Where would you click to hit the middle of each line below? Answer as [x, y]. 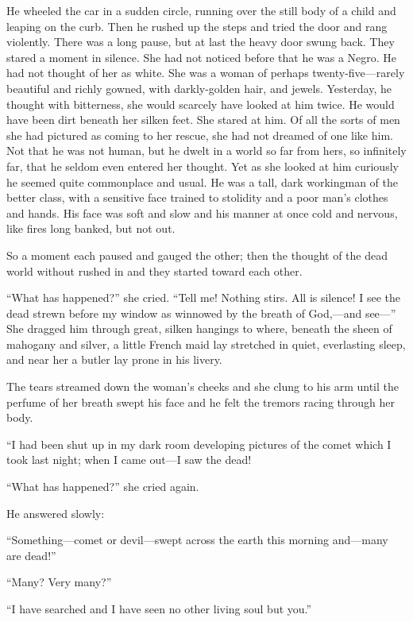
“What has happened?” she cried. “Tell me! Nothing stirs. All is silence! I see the [204, 297]
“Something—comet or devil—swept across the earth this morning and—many [197, 540]
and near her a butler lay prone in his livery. [114, 359]
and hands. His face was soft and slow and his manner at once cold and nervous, [202, 212]
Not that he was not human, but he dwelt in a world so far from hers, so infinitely [206, 151]
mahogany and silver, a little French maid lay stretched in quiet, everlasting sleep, [206, 344]
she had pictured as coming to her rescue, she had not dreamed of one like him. [200, 135]
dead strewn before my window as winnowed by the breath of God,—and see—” [201, 313]
